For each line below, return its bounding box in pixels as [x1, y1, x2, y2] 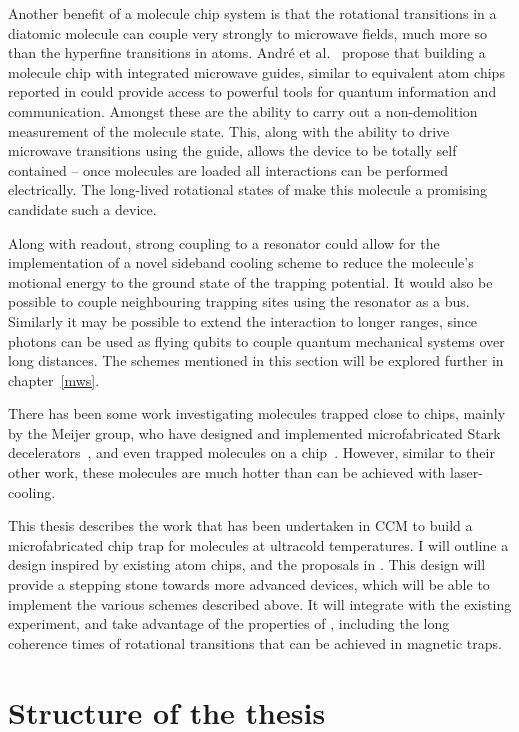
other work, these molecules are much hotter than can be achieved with [8, 462, 446, 483]
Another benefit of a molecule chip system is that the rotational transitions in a [8, 3, 497, 23]
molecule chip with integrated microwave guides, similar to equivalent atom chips [8, 61, 505, 82]
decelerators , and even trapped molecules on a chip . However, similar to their [8, 442, 495, 463]
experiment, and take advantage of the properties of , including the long [8, 613, 450, 634]
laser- [450, 462, 483, 483]
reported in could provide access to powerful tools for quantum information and [8, 81, 497, 102]
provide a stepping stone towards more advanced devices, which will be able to [8, 574, 490, 595]
